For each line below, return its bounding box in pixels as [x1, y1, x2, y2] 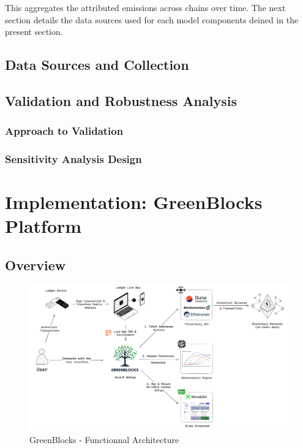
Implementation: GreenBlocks [5, 189, 263, 215]
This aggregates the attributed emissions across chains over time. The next [5, 1, 286, 13]
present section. [5, 25, 63, 38]
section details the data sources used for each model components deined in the [5, 13, 299, 26]
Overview [5, 255, 66, 274]
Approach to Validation [5, 123, 124, 139]
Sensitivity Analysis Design [5, 151, 142, 167]
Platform [5, 213, 82, 238]
